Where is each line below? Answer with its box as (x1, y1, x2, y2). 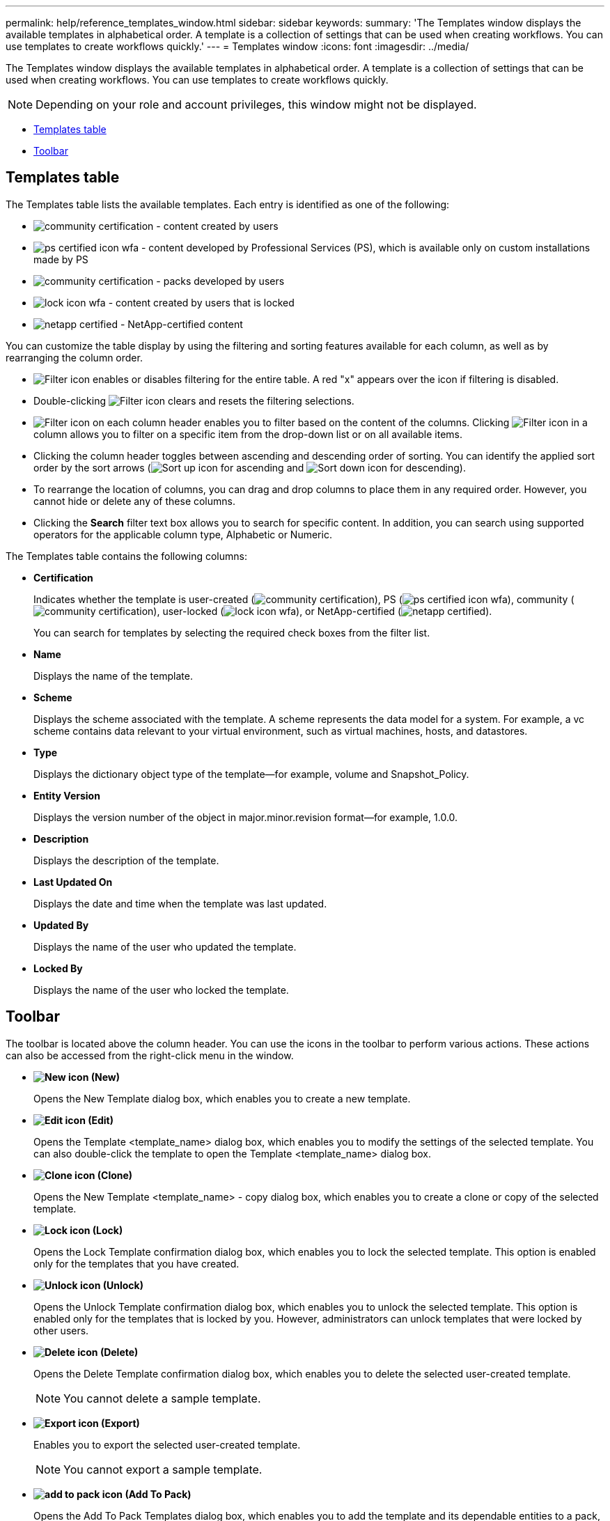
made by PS (33, 253, 88, 265)
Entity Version (33, 789, 100, 802)
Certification (33, 571, 93, 584)
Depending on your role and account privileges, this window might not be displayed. (36, 97, 477, 111)
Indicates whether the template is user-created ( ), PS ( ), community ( (33, 593, 574, 605)
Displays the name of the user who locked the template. (33, 983, 289, 996)
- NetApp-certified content (120, 318, 243, 330)
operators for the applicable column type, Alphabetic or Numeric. (33, 528, 332, 540)
